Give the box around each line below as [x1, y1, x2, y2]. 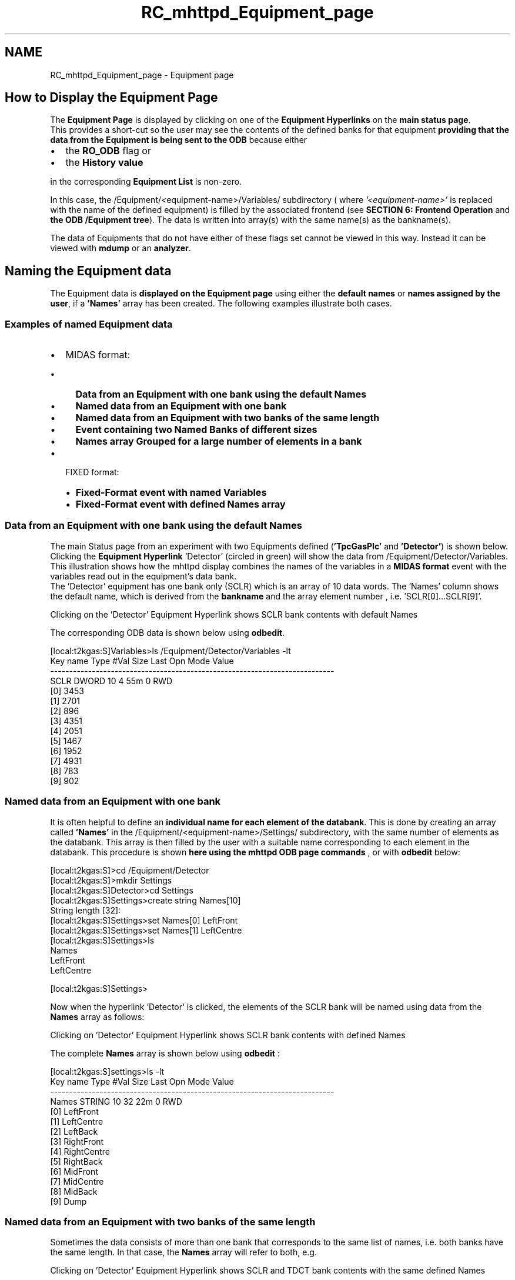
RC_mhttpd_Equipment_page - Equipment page [50, 69, 234, 80]
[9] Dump [50, 1196, 87, 1206]
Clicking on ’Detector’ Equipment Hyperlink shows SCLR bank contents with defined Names [50, 1029, 406, 1040]
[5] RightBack [50, 1156, 103, 1166]
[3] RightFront [50, 1136, 104, 1146]
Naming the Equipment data [5, 263, 172, 278]
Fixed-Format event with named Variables [75, 486, 267, 499]
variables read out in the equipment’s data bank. [50, 571, 237, 581]
